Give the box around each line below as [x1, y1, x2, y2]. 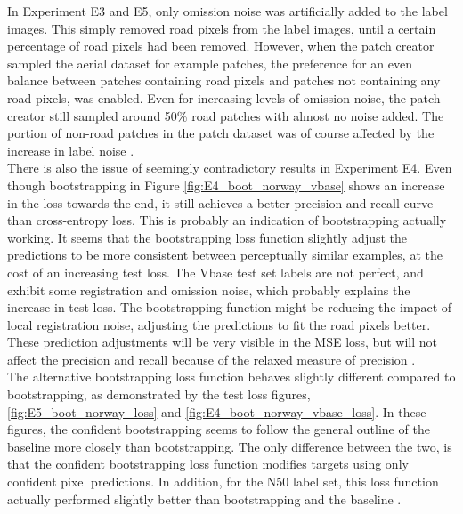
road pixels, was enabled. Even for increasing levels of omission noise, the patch [7, 88, 441, 107]
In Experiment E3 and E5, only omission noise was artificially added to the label [7, 2, 448, 20]
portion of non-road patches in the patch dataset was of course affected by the [7, 124, 435, 142]
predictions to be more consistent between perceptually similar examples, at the [7, 245, 443, 264]
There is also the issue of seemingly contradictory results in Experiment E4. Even [7, 158, 452, 177]
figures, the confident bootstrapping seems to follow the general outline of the [7, 420, 430, 438]
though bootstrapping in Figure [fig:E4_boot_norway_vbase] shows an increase [7, 175, 445, 194]
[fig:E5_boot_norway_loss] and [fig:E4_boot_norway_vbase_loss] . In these [7, 402, 426, 421]
